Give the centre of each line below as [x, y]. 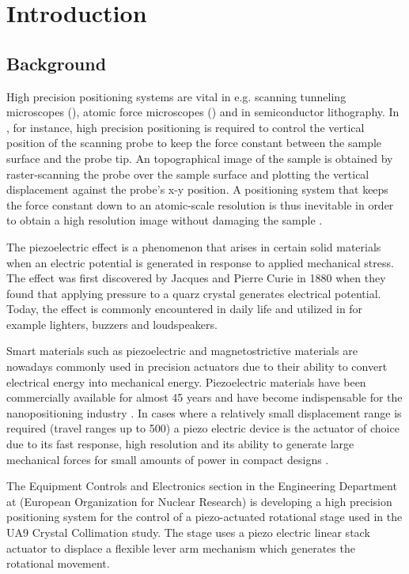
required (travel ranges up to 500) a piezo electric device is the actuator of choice [203, 428]
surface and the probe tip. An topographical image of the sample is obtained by [200, 158]
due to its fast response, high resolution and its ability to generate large [180, 444]
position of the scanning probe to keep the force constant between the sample [194, 143]
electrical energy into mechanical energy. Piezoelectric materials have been [186, 381]
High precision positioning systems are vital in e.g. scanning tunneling [176, 96]
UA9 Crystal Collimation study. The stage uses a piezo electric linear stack [188, 532]
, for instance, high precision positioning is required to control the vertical [186, 127]
